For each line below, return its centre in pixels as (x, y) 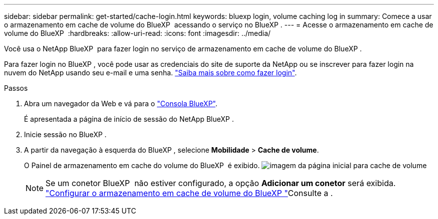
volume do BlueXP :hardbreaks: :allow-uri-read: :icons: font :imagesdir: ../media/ (137, 33)
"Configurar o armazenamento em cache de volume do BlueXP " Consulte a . (189, 193)
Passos (16, 88)
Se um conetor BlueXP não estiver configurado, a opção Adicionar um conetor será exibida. (221, 183)
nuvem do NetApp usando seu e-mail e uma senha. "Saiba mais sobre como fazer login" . (150, 73)
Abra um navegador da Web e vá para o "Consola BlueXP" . (121, 104)
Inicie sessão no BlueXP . (65, 134)
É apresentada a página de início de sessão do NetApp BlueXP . (129, 119)
